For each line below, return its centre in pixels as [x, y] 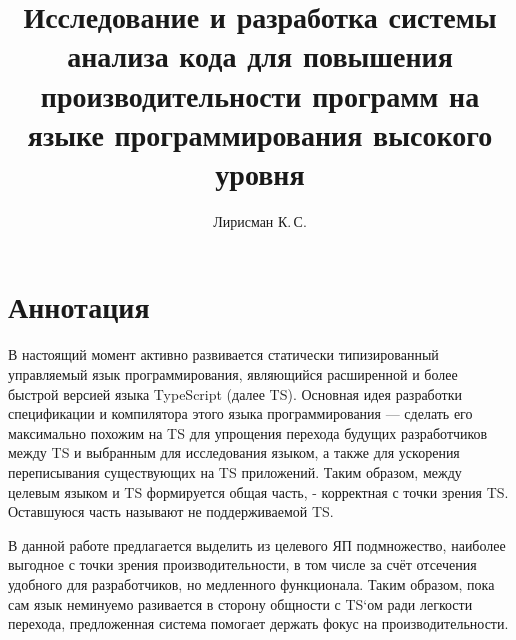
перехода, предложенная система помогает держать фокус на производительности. [258, 623]
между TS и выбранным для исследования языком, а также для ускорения [234, 452]
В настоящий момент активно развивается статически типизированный [223, 354]
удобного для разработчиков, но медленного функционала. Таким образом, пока [251, 583]
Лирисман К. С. [260, 220]
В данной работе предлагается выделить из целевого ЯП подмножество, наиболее [257, 544]
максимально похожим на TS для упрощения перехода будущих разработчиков [248, 432]
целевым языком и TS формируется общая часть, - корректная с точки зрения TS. [258, 491]
